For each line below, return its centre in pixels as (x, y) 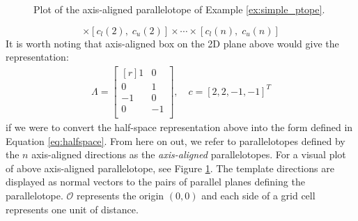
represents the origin (120, 195)
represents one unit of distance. (72, 209)
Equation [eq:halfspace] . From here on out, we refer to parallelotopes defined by (176, 140)
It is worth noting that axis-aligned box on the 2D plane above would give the (172, 43)
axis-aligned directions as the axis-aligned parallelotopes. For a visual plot (189, 154)
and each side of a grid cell (258, 195)
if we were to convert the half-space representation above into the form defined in (179, 127)
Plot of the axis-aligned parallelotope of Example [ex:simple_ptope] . (179, 9)
